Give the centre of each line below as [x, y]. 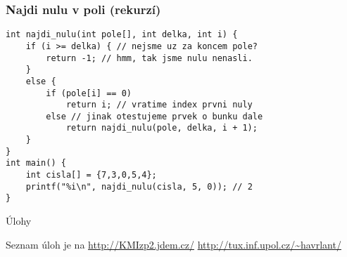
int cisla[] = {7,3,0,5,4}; [91, 175]
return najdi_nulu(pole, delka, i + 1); [162, 128]
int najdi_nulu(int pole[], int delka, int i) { [122, 35]
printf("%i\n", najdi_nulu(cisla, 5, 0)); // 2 [139, 186]
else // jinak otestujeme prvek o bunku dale [154, 116]
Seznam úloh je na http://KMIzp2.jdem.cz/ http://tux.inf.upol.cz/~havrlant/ [173, 244]
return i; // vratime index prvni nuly [159, 105]
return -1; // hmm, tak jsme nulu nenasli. [149, 58]
